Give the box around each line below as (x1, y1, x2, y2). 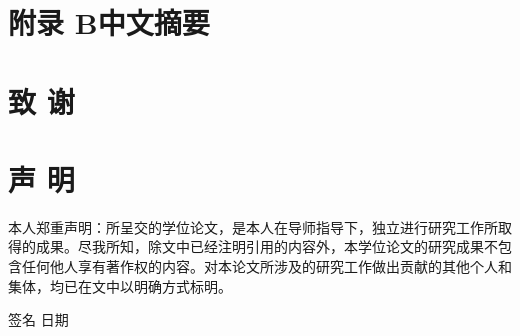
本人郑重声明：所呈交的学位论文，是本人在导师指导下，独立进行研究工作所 (8, 216, 498, 237)
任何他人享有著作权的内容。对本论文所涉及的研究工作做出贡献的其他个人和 (21, 256, 512, 277)
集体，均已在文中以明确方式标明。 (8, 275, 232, 296)
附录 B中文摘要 (8, 2, 210, 43)
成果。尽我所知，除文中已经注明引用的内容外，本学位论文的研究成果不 (35, 236, 498, 257)
